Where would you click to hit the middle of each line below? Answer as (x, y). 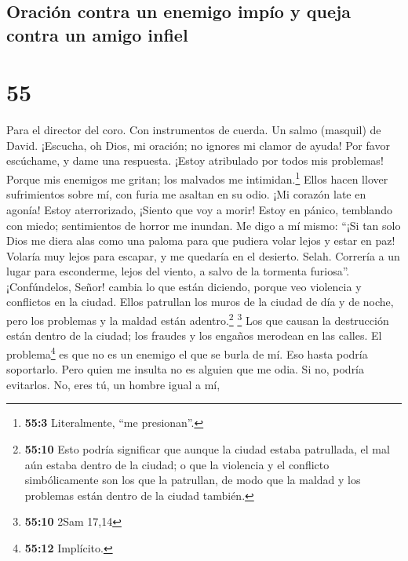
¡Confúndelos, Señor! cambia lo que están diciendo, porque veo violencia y (184, 286)
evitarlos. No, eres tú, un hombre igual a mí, (113, 384)
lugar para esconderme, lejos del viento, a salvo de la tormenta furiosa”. (178, 271)
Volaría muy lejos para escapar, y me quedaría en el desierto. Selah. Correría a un (203, 255)
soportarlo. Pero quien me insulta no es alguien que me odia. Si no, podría (186, 369)
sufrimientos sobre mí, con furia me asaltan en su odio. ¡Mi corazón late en (186, 194)
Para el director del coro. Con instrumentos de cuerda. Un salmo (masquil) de (194, 130)
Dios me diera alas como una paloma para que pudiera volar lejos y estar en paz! (201, 240)
